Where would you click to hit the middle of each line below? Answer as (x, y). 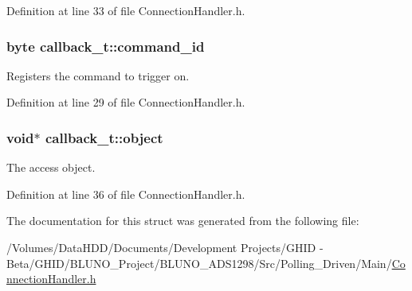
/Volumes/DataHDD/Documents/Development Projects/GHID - (165, 247)
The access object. (51, 167)
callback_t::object (104, 137)
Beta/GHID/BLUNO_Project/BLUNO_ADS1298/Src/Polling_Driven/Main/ (199, 263)
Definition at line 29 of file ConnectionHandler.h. (126, 102)
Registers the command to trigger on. (98, 75)
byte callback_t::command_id (106, 46)
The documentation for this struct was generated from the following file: (183, 221)
